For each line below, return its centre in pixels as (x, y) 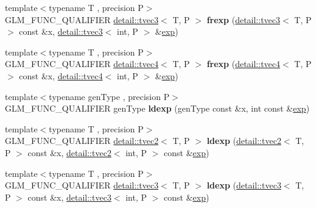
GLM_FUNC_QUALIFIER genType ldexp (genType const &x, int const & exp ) (157, 108)
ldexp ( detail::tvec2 (244, 141)
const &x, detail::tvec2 (69, 152)
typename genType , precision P (109, 96)
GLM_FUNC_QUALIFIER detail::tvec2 (82, 141)
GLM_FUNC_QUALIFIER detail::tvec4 (82, 64)
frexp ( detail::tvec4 (244, 64)
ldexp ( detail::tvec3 (244, 185)
